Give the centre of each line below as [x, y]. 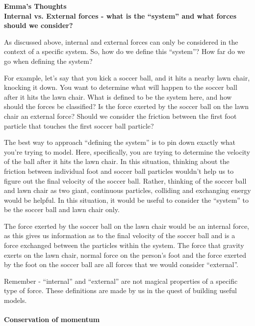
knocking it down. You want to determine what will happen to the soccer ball [121, 87]
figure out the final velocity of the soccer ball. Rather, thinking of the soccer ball [125, 180]
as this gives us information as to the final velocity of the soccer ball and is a [120, 235]
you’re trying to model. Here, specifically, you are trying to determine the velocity [127, 151]
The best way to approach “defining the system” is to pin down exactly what [120, 142]
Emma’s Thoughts [35, 6]
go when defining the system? [48, 61]
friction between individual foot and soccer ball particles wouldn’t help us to [119, 171]
